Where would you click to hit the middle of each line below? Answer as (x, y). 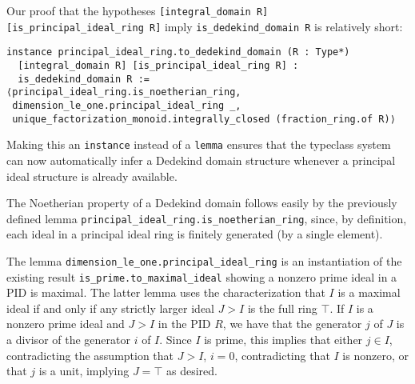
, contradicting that (282, 355)
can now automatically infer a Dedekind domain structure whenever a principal (201, 160)
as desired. (192, 371)
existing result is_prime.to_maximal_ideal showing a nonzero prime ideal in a (202, 276)
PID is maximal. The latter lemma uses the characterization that (166, 292)
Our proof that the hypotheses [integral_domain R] (138, 10)
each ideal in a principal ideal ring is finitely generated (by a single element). (195, 234)
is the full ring (282, 308)
